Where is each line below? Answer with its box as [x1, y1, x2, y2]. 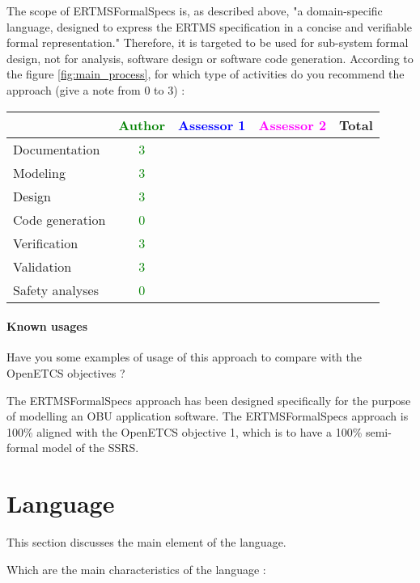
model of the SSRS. [41, 439, 139, 456]
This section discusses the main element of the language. [6, 534, 286, 551]
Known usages [6, 318, 88, 335]
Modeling [13, 163, 66, 182]
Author [118, 115, 166, 134]
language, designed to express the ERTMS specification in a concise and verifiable [6, 18, 412, 35]
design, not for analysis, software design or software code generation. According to [6, 49, 414, 66]
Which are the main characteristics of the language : [6, 560, 266, 577]
